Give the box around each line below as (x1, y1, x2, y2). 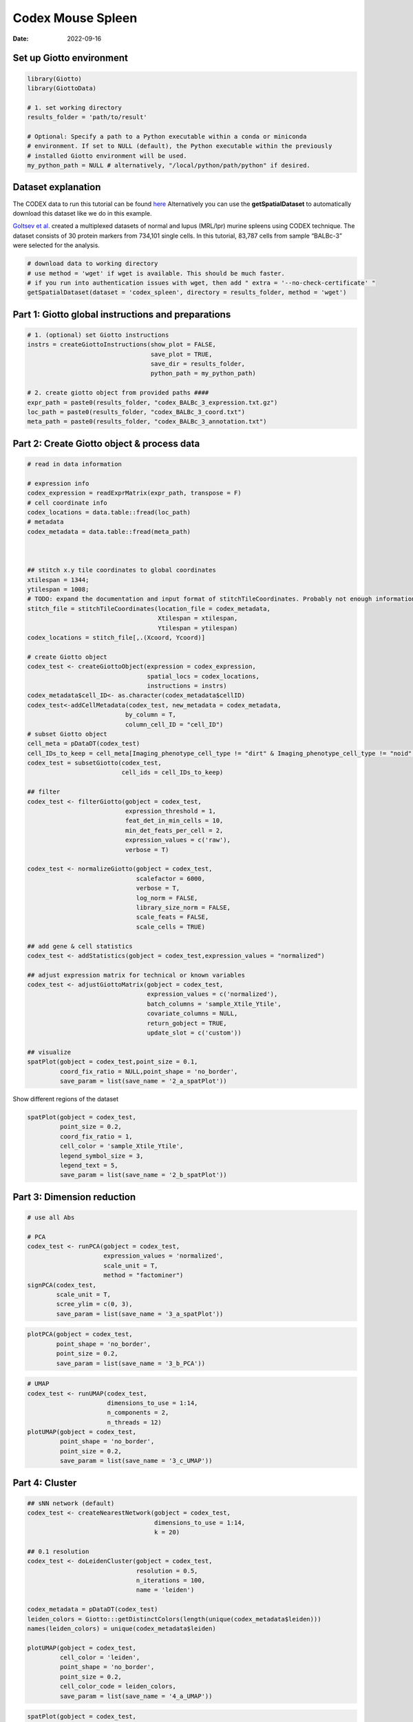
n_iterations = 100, (136, 1576, 206, 1584)
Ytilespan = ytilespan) (158, 624, 238, 632)
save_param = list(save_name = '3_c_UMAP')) (59, 1457, 213, 1465)
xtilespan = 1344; (27, 576, 89, 583)
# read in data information (27, 460, 122, 468)
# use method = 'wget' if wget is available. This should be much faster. (27, 269, 286, 277)
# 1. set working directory (27, 103, 122, 112)
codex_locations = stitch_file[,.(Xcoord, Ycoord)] (27, 634, 206, 642)
